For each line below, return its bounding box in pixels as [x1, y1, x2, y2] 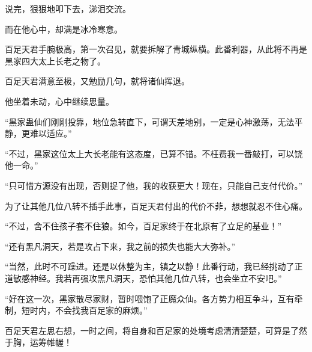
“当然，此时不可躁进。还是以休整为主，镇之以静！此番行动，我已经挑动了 [5, 260, 295, 273]
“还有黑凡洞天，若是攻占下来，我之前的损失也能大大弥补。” [5, 239, 236, 252]
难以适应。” [29, 127, 72, 140]
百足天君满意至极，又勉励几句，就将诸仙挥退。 [5, 75, 190, 87]
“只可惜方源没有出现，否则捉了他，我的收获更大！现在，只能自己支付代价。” [5, 179, 303, 191]
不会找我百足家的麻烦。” [55, 304, 148, 316]
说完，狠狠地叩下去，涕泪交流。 [5, 2, 131, 14]
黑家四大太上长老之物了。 [5, 54, 106, 67]
